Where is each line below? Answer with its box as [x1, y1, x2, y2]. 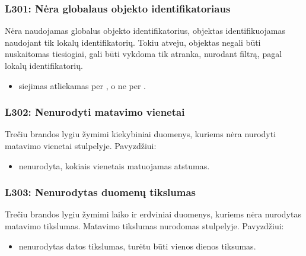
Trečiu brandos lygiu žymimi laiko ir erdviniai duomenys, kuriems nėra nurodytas [5, 208, 301, 220]
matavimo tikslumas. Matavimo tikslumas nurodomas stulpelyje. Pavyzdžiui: [5, 220, 284, 232]
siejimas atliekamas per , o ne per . [18, 79, 146, 91]
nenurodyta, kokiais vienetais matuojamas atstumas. [18, 159, 210, 172]
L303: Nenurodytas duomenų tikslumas [5, 185, 196, 200]
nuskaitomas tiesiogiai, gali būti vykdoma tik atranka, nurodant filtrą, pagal [5, 48, 282, 60]
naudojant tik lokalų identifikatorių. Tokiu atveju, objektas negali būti [5, 36, 261, 48]
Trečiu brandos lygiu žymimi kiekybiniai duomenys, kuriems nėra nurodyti [5, 128, 276, 140]
